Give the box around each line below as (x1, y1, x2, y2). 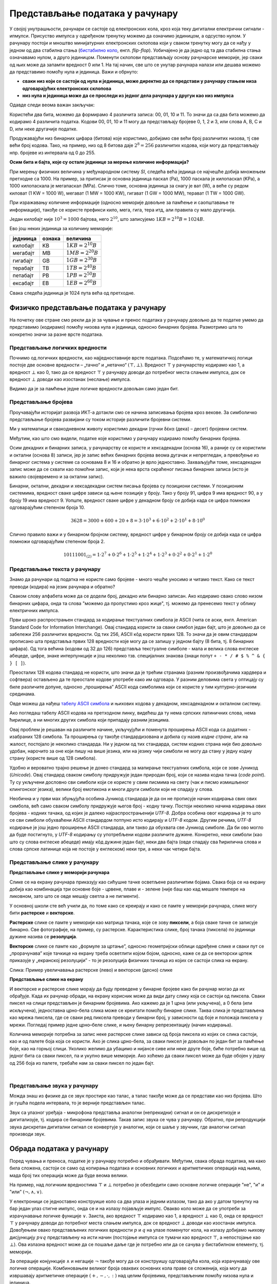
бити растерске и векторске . (9, 910, 75, 916)
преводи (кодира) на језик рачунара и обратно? (9, 583, 115, 590)
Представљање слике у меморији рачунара (9, 870, 110, 876)
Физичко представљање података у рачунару (9, 303, 166, 312)
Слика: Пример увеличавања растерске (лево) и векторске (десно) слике (9, 967, 173, 973)
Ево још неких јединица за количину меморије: (9, 225, 113, 232)
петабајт (12, 272, 34, 279)
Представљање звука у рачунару (9, 1082, 98, 1089)
